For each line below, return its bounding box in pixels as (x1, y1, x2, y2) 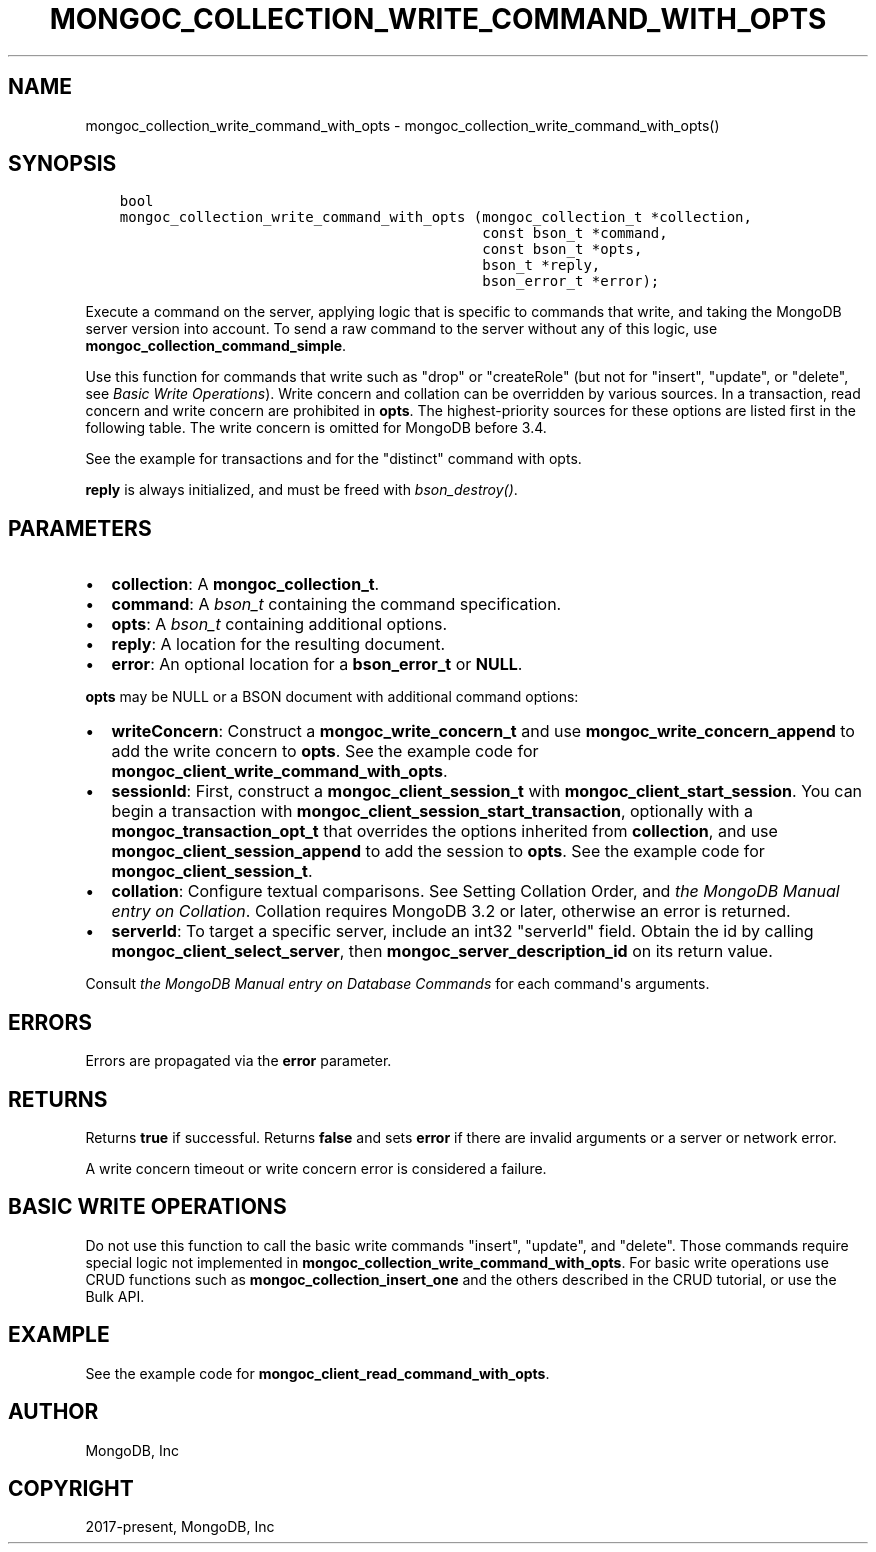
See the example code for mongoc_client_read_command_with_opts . (85, 1364, 550, 1382)
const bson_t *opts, (482, 241, 643, 258)
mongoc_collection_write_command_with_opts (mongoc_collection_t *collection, (119, 209, 752, 226)
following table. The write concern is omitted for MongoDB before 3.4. (85, 419, 547, 437)
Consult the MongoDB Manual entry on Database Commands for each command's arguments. (85, 975, 710, 993)
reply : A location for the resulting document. (111, 634, 446, 655)
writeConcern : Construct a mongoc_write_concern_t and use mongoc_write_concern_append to (111, 721, 855, 742)
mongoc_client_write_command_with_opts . (111, 761, 448, 782)
